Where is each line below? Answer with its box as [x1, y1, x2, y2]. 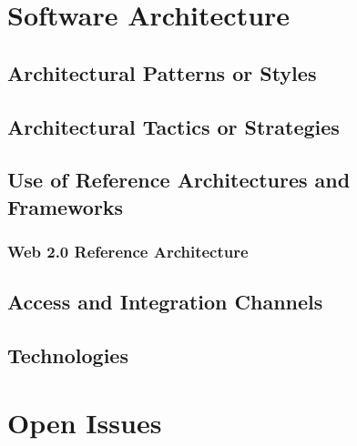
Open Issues [7, 403, 162, 441]
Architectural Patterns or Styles [7, 58, 317, 86]
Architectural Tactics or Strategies [7, 112, 340, 140]
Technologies [7, 341, 128, 370]
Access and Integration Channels [7, 288, 323, 316]
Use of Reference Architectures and [7, 166, 351, 194]
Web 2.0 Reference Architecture [7, 240, 249, 263]
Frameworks [7, 192, 124, 220]
